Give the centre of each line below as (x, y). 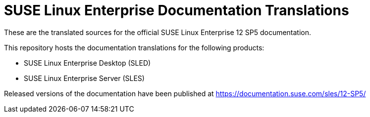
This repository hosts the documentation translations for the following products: (134, 47)
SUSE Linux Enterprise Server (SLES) (84, 78)
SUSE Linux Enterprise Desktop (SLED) (87, 63)
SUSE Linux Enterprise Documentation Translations (177, 10)
